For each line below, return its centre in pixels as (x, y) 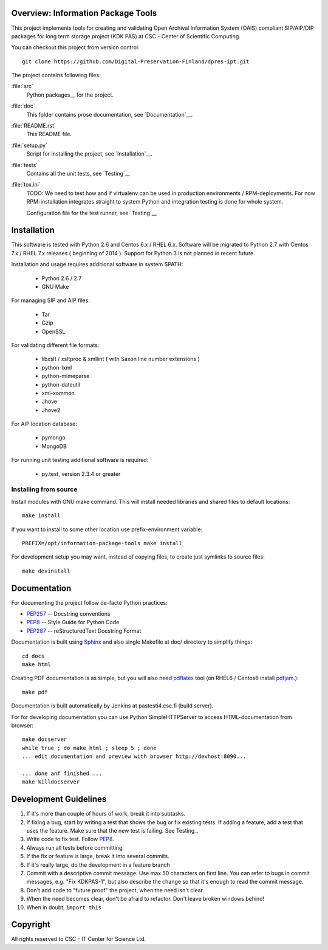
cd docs (33, 656)
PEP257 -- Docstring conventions (68, 614)
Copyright (31, 925)
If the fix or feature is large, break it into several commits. (98, 856)
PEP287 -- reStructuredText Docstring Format (84, 631)
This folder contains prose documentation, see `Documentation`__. (110, 114)
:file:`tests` (25, 165)
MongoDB (54, 446)
